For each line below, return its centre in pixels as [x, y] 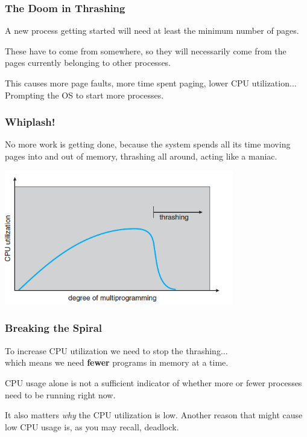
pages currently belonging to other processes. [88, 63]
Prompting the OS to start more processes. [84, 95]
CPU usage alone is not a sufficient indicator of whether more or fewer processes [153, 382]
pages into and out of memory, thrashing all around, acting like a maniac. [141, 156]
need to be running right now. [60, 394]
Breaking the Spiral [54, 328]
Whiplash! [30, 122]
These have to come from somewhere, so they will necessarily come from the [146, 50]
